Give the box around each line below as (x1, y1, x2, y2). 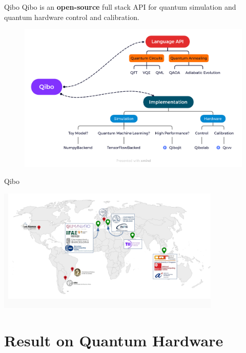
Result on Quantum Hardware (4, 329, 223, 350)
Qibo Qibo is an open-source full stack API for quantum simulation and (4, 2, 236, 12)
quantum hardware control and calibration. (4, 11, 139, 22)
